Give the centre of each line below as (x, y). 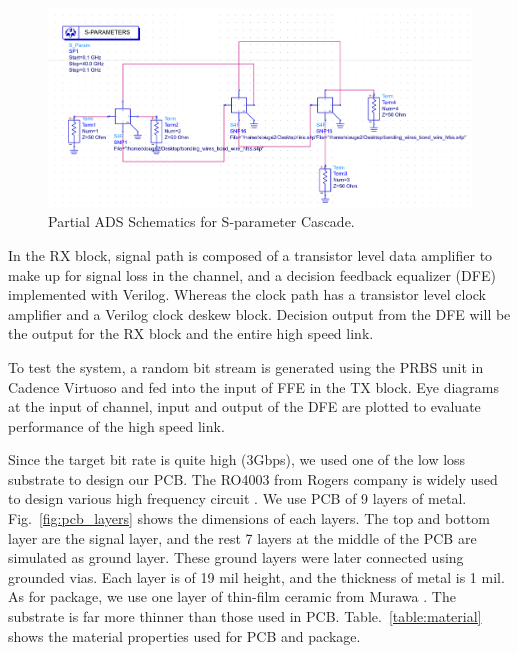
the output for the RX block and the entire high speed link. (191, 333)
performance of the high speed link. (116, 425)
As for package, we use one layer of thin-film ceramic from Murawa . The (232, 596)
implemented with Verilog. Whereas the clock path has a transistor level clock (247, 294)
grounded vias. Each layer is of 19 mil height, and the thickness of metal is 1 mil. (256, 576)
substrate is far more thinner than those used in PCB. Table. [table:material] (245, 616)
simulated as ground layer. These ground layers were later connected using (236, 557)
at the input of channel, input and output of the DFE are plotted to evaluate (244, 406)
